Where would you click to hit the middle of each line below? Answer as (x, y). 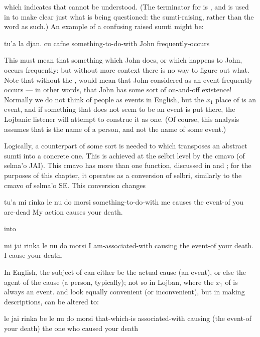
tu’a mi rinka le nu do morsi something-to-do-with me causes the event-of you (124, 202)
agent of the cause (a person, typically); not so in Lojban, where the (109, 282)
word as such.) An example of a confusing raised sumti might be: (104, 26)
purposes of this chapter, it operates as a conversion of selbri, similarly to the (123, 175)
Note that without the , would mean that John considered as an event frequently (128, 79)
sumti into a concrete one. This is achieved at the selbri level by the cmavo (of (124, 155)
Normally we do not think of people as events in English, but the (104, 99)
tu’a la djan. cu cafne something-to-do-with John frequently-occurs (107, 43)
